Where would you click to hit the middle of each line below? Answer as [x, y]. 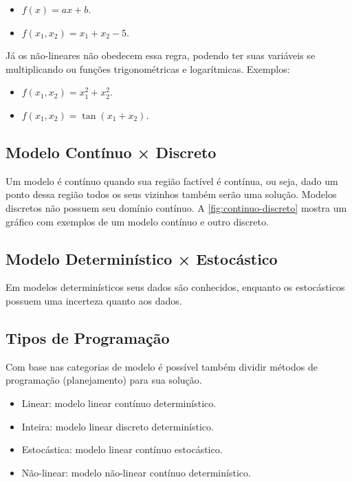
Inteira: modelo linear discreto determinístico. [118, 426]
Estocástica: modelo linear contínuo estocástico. [122, 449]
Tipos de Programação [88, 337]
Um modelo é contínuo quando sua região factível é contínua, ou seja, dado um [172, 180]
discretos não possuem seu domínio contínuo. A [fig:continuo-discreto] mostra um [176, 207]
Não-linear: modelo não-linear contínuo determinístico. [136, 472]
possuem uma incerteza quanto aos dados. [94, 300]
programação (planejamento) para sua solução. [104, 380]
